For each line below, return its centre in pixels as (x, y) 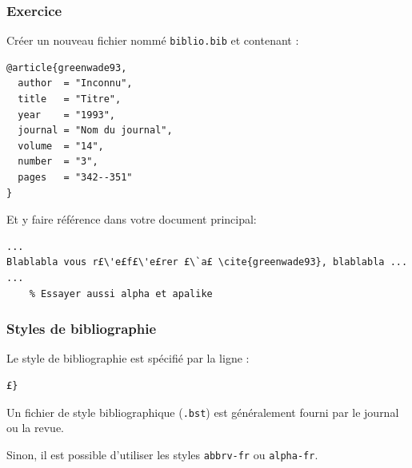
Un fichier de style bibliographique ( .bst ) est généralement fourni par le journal (203, 412)
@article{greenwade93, (67, 67)
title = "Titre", (70, 99)
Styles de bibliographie (82, 329)
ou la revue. (35, 428)
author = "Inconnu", (75, 83)
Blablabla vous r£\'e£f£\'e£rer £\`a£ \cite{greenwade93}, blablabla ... (207, 262)
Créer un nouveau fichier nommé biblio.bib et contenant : (153, 40)
